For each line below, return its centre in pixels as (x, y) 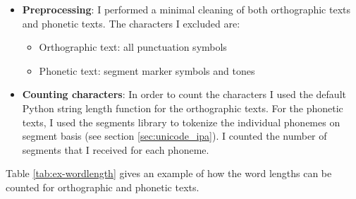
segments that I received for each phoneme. (116, 149)
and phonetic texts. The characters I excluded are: (131, 23)
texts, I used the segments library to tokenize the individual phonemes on (181, 122)
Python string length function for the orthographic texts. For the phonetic (183, 108)
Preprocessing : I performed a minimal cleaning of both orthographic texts (186, 9)
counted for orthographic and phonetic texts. (103, 187)
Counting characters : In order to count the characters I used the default (184, 94)
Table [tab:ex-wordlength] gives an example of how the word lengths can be (169, 173)
